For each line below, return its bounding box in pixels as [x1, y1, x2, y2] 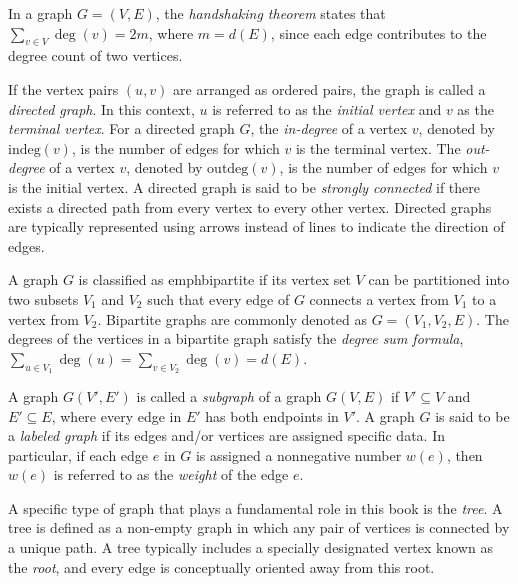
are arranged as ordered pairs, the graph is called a [173, 78, 486, 99]
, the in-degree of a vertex [250, 118, 408, 139]
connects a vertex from [309, 288, 449, 309]
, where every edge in [51, 405, 182, 426]
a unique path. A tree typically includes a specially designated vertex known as [8, 537, 493, 558]
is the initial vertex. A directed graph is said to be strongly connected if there [8, 176, 481, 197]
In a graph [8, 3, 73, 23]
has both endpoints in [205, 405, 339, 426]
